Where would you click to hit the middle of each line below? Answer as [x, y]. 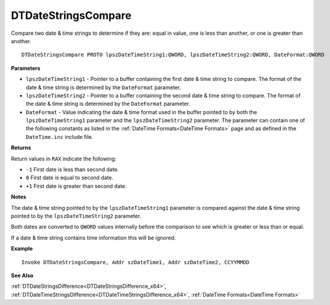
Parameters [26, 68]
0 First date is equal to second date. [70, 178]
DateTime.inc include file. [60, 137]
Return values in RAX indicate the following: [64, 158]
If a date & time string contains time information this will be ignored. [93, 238]
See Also [22, 275]
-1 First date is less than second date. [72, 170]
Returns [21, 148]
